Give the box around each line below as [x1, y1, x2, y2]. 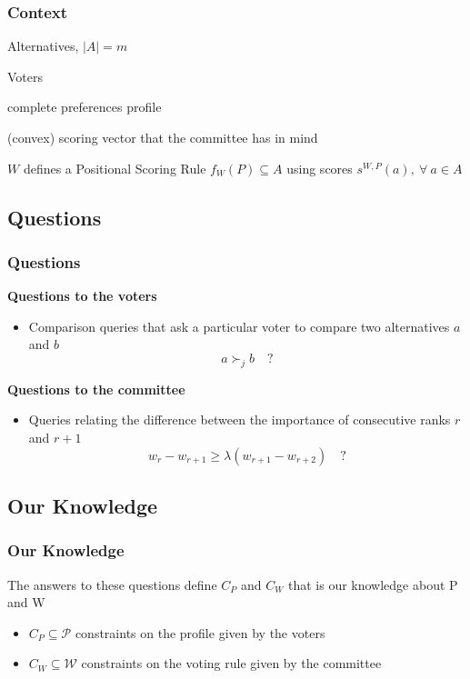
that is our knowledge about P [287, 574, 458, 594]
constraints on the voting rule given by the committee [81, 654, 382, 673]
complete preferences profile [7, 97, 162, 116]
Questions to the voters [7, 286, 157, 305]
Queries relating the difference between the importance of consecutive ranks [28, 410, 451, 429]
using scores [286, 158, 353, 177]
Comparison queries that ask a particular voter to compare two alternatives [28, 316, 450, 335]
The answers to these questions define [7, 574, 217, 594]
